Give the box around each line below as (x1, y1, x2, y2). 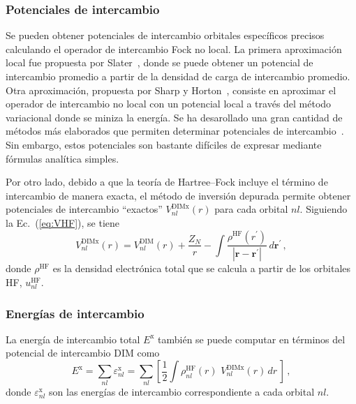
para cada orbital (214, 202, 288, 216)
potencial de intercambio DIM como (6, 345, 160, 360)
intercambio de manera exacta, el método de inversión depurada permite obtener (6, 188, 351, 202)
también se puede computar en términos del (158, 331, 346, 346)
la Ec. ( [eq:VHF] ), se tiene (6, 215, 120, 230)
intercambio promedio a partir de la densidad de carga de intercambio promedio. (6, 69, 350, 83)
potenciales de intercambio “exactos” (6, 202, 163, 216)
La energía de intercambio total (6, 331, 140, 346)
